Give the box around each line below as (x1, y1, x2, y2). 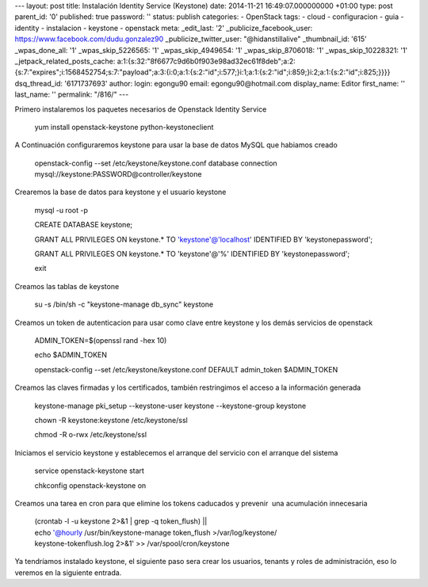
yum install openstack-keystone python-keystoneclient (34, 122, 214, 132)
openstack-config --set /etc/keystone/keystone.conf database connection (34, 158, 277, 168)
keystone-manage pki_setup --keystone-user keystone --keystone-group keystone (34, 401, 307, 410)
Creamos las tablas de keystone (14, 281, 120, 291)
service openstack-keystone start (34, 466, 144, 475)
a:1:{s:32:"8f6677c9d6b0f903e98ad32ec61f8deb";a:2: (117, 56, 296, 66)
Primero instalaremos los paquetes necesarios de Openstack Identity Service (14, 104, 267, 114)
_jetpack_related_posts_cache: (14, 56, 116, 66)
